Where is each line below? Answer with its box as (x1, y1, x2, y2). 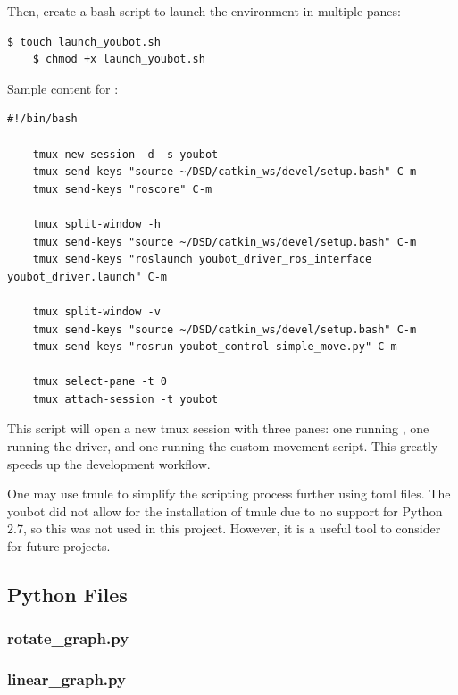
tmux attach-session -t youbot (32, 392, 219, 406)
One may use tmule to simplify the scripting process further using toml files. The (7, 484, 451, 503)
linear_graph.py (7, 668, 126, 691)
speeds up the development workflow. (7, 454, 211, 473)
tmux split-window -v (32, 305, 161, 318)
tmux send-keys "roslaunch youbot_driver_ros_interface (32, 253, 372, 266)
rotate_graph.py (7, 627, 129, 649)
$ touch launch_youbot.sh (7, 35, 161, 48)
